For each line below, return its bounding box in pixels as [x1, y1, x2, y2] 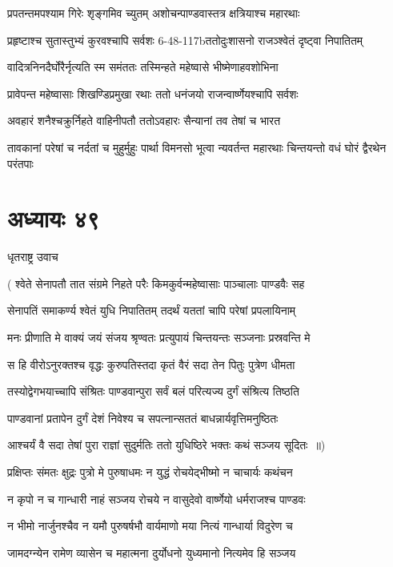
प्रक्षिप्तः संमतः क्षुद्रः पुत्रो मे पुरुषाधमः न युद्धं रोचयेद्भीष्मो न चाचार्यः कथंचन [7, 464, 293, 481]
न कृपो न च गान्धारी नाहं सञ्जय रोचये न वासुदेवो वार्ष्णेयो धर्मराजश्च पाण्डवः [7, 490, 306, 507]
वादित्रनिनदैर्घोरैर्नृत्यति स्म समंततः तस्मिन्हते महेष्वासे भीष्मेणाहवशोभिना [7, 58, 279, 75]
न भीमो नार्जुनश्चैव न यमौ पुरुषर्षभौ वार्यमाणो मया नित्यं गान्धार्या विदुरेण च [7, 517, 293, 534]
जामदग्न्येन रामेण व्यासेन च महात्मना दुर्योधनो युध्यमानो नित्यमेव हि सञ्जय [7, 544, 296, 561]
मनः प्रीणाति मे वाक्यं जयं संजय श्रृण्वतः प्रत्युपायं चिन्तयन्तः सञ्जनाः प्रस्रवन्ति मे [7, 329, 311, 346]
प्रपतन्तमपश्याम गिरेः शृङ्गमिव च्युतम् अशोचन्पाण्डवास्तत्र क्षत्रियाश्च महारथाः [7, 5, 300, 21]
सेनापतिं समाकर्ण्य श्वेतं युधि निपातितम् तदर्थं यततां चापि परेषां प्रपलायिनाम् [7, 302, 296, 319]
